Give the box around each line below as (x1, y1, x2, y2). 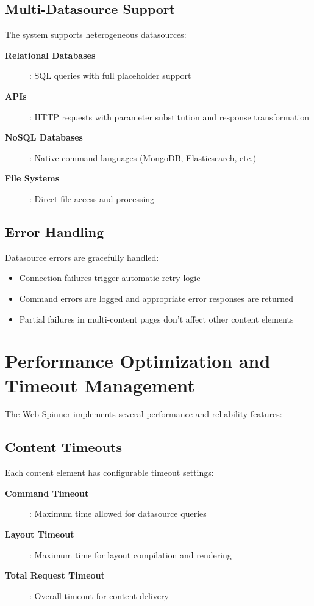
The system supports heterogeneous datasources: (5, 28, 187, 41)
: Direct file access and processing (29, 192, 155, 205)
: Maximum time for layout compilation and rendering (29, 548, 232, 561)
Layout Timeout (5, 528, 74, 541)
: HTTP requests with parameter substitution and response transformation (29, 110, 310, 123)
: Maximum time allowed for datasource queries (29, 507, 207, 520)
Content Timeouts (5, 437, 123, 456)
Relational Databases (5, 48, 96, 61)
